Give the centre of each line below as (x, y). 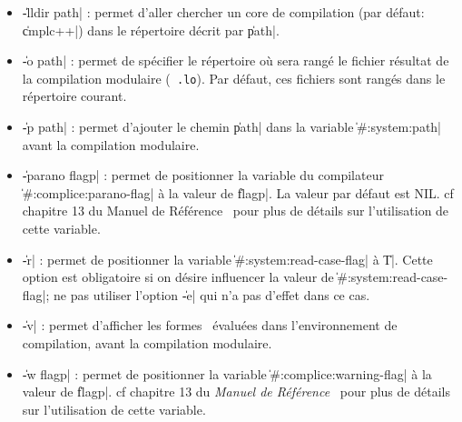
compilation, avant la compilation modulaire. (147, 342)
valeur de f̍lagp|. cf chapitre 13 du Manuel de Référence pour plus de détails (236, 392)
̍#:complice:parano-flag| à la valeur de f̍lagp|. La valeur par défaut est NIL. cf (238, 192)
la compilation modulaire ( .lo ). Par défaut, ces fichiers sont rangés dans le (234, 78)
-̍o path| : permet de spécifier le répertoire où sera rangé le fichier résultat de (236, 60)
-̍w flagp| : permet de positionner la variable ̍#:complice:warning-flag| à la (227, 373)
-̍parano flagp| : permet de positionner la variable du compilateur (203, 175)
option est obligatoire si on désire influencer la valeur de (178, 277)
